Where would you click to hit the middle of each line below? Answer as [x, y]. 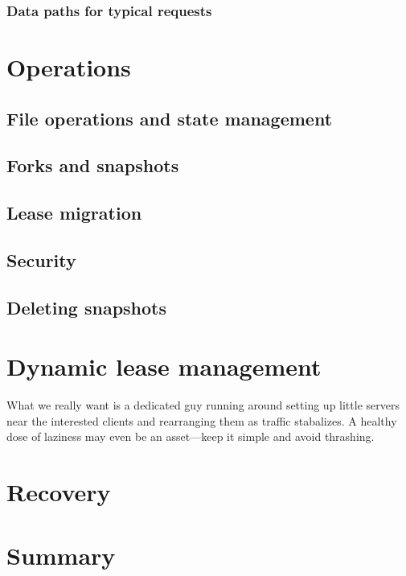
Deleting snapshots [87, 307]
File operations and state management [170, 118]
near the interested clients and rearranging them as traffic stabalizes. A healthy [202, 420]
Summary [61, 555]
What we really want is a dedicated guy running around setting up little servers [203, 405]
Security [41, 259]
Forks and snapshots [93, 165]
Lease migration [74, 213]
